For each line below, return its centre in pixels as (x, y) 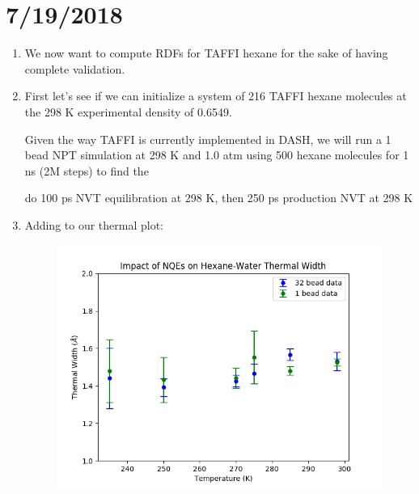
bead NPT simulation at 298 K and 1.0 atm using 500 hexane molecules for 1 (217, 155)
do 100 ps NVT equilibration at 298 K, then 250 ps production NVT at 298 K (219, 198)
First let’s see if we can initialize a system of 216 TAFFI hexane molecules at (216, 96)
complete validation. (75, 68)
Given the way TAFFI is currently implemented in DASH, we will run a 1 (208, 139)
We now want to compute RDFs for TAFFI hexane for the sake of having (206, 53)
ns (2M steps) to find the (87, 170)
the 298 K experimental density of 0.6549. (128, 111)
